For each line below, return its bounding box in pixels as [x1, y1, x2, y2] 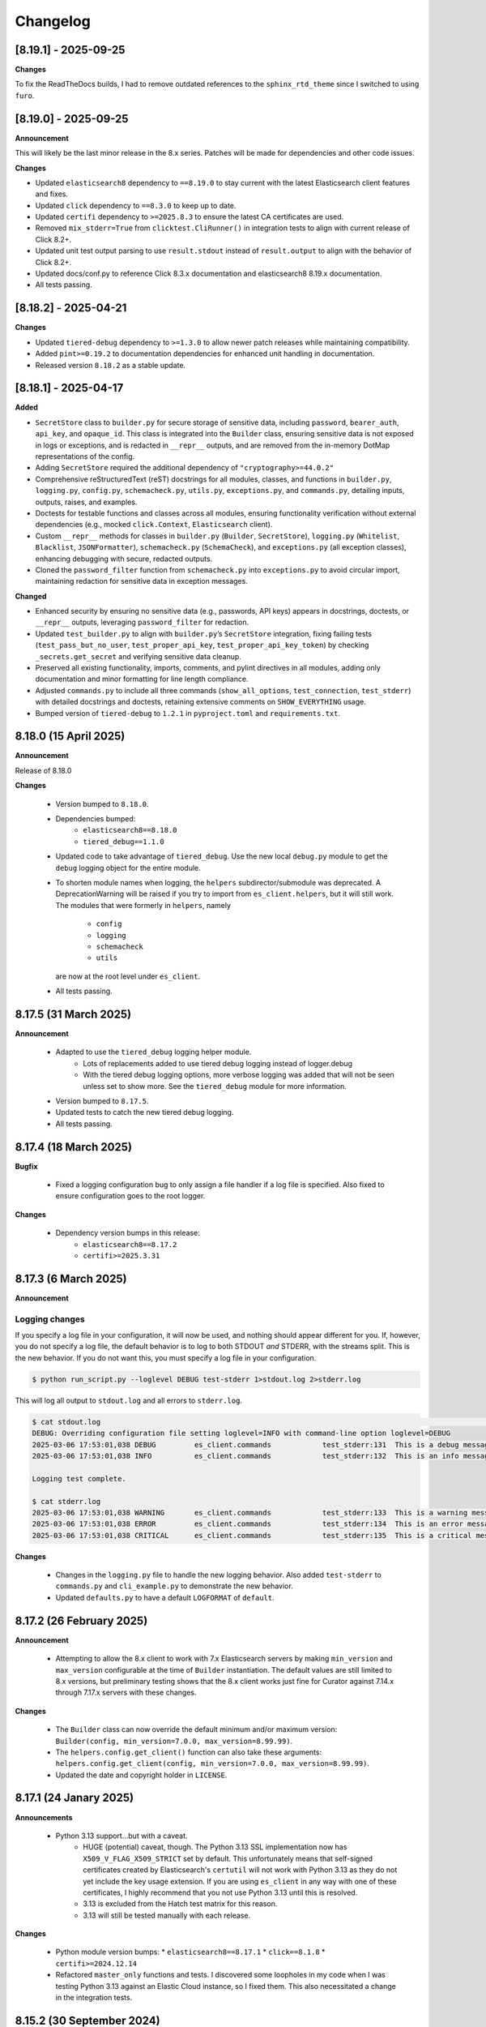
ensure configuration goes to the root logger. [55, 1191, 206, 1201]
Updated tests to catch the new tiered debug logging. [55, 1108, 234, 1117]
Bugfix [15, 1161, 38, 1171]
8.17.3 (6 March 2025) [15, 1271, 127, 1285]
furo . [15, 90, 35, 101]
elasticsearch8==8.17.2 [83, 1240, 177, 1249]
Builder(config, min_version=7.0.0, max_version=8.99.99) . [55, 1736, 293, 1746]
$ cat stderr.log [32, 1497, 101, 1506]
